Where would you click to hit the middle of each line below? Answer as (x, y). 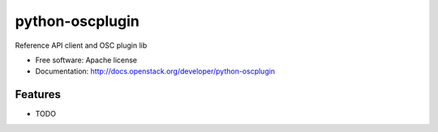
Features (38, 94)
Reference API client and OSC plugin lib (81, 45)
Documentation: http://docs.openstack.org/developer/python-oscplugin (155, 71)
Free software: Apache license (86, 60)
